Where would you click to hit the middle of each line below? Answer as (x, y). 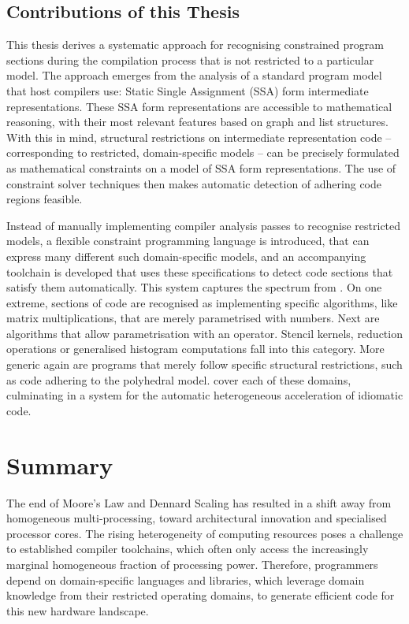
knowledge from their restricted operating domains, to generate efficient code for (201, 595)
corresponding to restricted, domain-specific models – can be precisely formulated (203, 152)
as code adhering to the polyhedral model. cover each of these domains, (179, 379)
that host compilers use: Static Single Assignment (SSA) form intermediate (188, 90)
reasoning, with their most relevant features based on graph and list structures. (197, 122)
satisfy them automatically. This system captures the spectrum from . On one (194, 287)
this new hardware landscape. (78, 610)
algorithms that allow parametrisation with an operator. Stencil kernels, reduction (204, 333)
